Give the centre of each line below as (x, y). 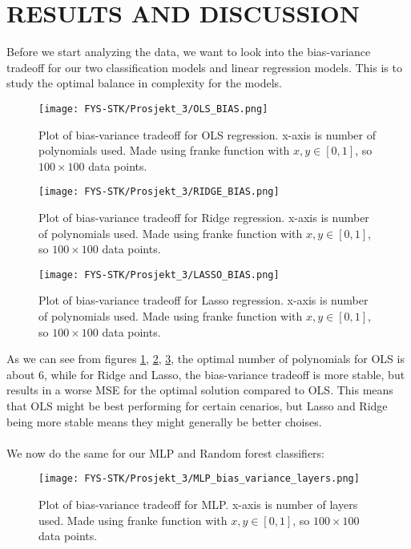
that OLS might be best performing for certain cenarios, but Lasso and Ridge (197, 406)
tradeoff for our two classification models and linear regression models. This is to (204, 67)
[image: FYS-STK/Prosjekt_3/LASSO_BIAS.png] (159, 274)
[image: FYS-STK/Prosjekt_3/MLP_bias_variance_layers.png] (199, 479)
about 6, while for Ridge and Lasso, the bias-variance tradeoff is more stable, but (206, 374)
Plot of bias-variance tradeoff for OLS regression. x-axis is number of (208, 134)
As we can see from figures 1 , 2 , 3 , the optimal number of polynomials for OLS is (205, 359)
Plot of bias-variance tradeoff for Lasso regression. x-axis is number (203, 300)
